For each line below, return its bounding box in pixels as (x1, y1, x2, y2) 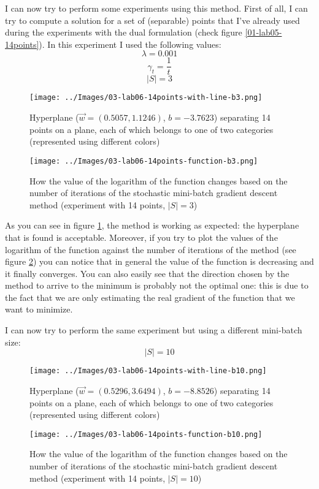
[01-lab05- (245, 26, 282, 39)
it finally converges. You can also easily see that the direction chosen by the (5, 267, 290, 279)
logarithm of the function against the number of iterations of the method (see (5, 243, 296, 256)
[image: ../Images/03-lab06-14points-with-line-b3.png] (29, 93, 263, 102)
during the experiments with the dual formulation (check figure (5, 26, 242, 39)
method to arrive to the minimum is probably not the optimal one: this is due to (5, 279, 309, 292)
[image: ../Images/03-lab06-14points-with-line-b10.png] (29, 366, 267, 376)
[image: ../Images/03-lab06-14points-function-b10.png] (29, 430, 263, 439)
